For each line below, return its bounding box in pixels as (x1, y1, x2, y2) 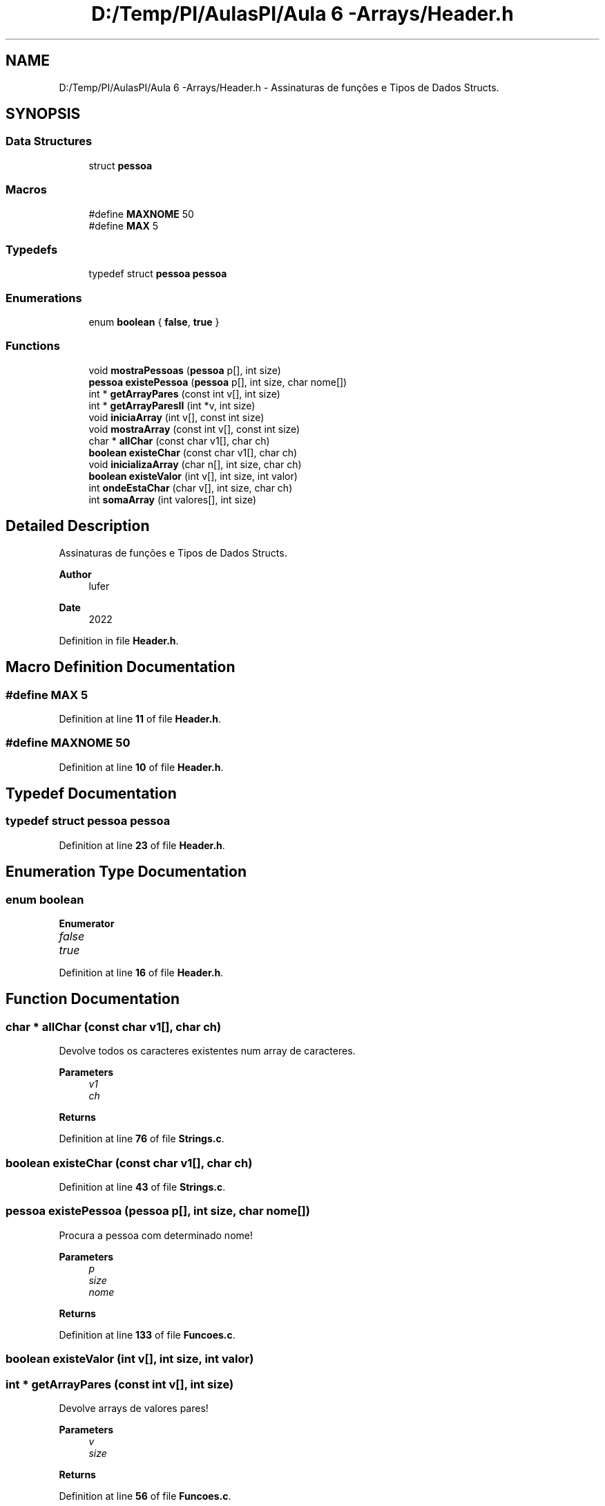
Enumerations (6, 290, 82, 305)
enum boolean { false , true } (88, 316, 220, 328)
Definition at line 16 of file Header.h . (59, 967, 224, 979)
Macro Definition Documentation (6, 658, 236, 676)
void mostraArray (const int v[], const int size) (88, 422, 300, 435)
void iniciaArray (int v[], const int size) (88, 411, 265, 423)
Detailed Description (6, 517, 150, 535)
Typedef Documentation (6, 785, 177, 803)
